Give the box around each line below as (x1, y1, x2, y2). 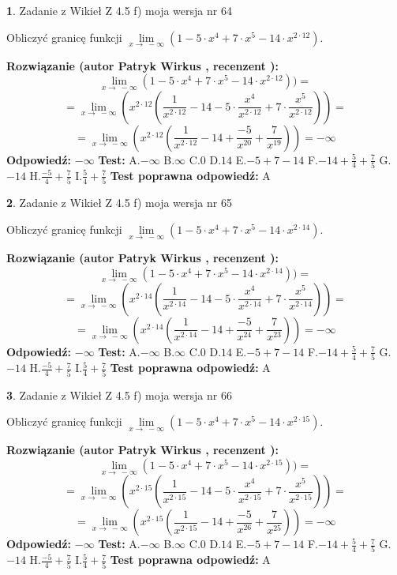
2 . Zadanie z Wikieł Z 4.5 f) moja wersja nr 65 (6, 194, 232, 211)
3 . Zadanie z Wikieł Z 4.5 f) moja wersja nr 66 (6, 386, 232, 403)
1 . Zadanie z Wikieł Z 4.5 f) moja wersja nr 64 (6, 2, 232, 18)
